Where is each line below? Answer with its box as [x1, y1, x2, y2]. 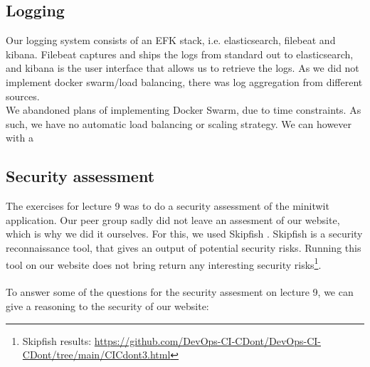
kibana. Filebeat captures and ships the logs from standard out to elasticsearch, [6, 46, 354, 61]
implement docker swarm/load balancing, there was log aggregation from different [6, 74, 363, 89]
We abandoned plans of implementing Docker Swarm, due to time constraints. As [6, 102, 361, 117]
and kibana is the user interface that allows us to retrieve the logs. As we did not [6, 60, 359, 75]
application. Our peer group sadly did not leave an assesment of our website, [6, 212, 340, 227]
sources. [6, 88, 40, 103]
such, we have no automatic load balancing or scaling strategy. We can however [6, 116, 352, 131]
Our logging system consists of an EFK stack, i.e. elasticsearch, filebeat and [6, 33, 336, 48]
